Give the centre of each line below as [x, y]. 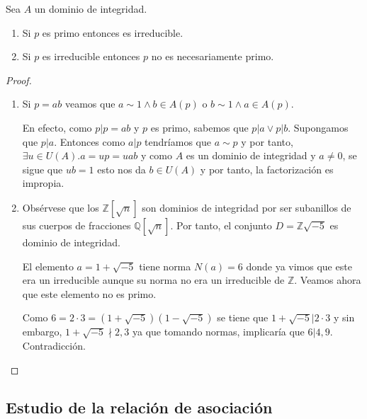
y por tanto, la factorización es [267, 169]
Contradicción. [54, 345]
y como [157, 155]
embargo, [42, 332]
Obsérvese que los [61, 207]
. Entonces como [90, 141]
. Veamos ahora [328, 280]
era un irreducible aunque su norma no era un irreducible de [153, 280]
